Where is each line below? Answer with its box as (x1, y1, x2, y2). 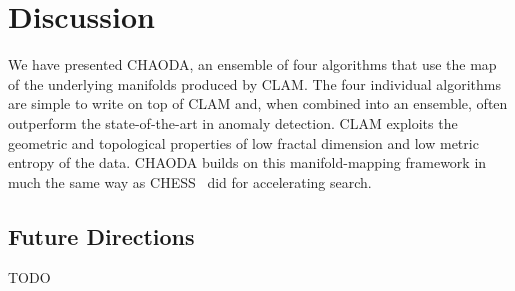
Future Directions (8, 220, 195, 251)
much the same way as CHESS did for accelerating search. (8, 171, 372, 192)
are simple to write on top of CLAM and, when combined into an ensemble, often (8, 93, 508, 114)
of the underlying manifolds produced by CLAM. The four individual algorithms (8, 73, 501, 94)
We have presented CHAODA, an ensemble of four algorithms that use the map (8, 54, 497, 75)
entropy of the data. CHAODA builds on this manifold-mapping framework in (8, 152, 487, 173)
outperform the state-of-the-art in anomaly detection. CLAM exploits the (8, 112, 458, 133)
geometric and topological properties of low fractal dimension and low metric (8, 132, 479, 153)
